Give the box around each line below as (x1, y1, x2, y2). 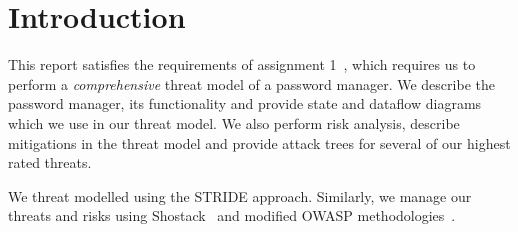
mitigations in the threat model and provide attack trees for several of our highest (8, 132, 511, 153)
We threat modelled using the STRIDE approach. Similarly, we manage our (8, 185, 472, 206)
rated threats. (8, 152, 92, 173)
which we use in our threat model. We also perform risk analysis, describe (8, 112, 460, 133)
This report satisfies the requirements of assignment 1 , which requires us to (8, 54, 476, 75)
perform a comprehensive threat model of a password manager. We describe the (8, 73, 495, 94)
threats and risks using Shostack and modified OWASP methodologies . (8, 205, 456, 226)
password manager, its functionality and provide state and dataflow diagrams (8, 93, 482, 114)
